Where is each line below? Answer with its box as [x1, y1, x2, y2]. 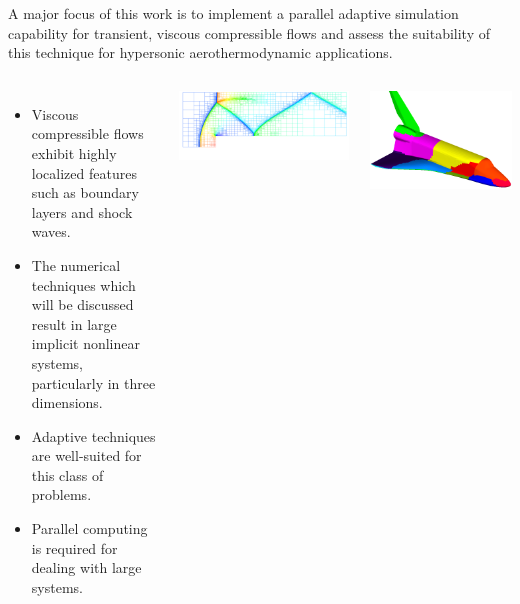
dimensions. [31, 392, 103, 413]
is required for [31, 537, 118, 558]
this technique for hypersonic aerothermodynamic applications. [8, 42, 393, 63]
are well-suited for [31, 445, 142, 466]
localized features [31, 162, 137, 183]
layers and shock [31, 201, 133, 222]
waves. [31, 221, 71, 242]
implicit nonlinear [31, 333, 140, 354]
